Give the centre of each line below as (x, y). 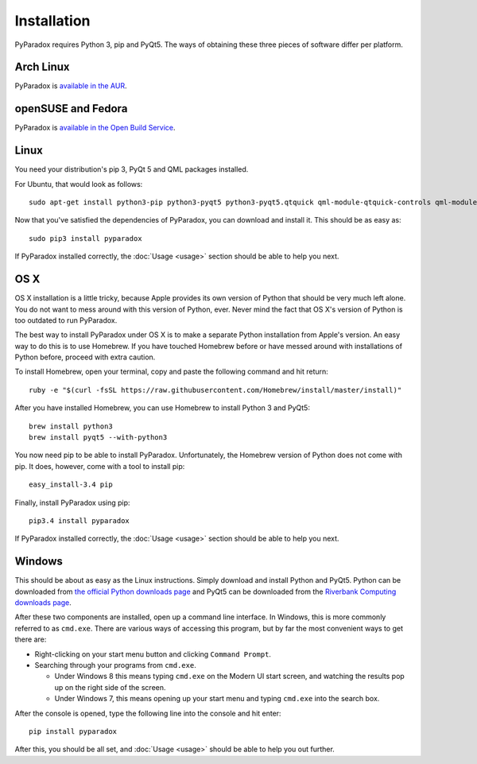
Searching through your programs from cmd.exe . (115, 665)
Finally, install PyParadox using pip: (72, 502)
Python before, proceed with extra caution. (85, 357)
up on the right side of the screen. (110, 687)
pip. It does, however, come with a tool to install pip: (100, 466)
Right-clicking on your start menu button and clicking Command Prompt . (153, 654)
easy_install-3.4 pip (71, 485)
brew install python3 (71, 426)
